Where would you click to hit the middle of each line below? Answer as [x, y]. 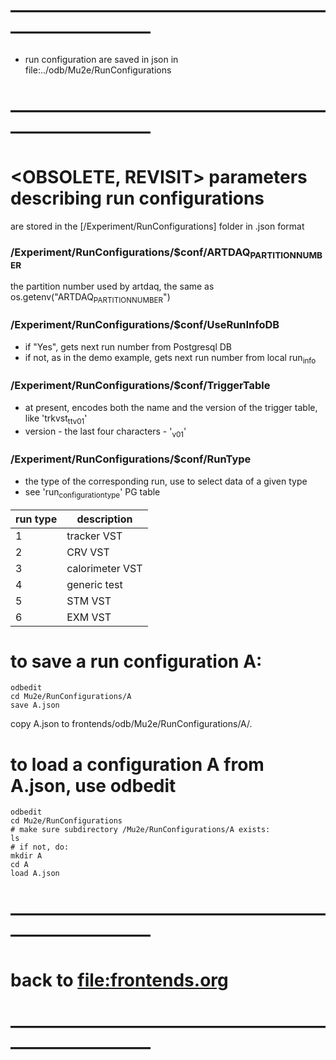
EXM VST [89, 617]
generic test [94, 584]
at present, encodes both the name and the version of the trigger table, [171, 407]
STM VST [89, 601]
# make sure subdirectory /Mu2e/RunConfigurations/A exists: [140, 830]
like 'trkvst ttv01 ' [56, 419]
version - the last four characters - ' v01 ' [105, 432]
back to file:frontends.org [119, 980]
